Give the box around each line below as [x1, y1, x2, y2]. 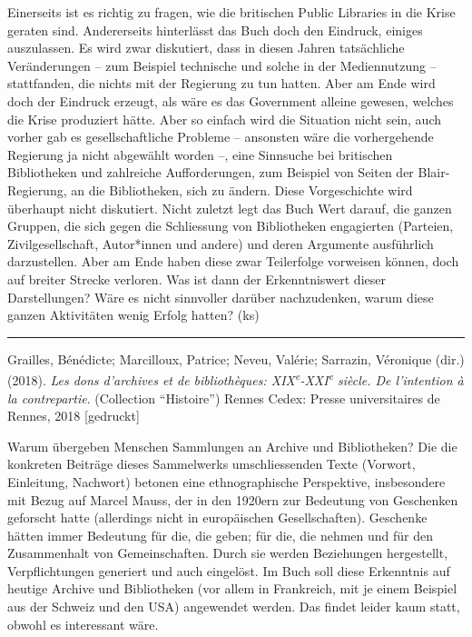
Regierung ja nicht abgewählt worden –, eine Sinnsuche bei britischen [7, 144, 393, 164]
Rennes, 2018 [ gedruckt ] [7, 406, 140, 425]
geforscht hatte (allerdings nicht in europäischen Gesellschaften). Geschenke [7, 508, 428, 527]
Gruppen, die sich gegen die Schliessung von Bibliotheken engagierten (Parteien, [7, 216, 454, 235]
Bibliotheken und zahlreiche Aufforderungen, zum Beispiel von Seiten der [7, 163, 414, 182]
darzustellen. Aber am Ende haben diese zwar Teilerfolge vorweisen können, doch [7, 252, 459, 271]
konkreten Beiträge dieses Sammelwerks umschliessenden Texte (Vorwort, [7, 454, 416, 473]
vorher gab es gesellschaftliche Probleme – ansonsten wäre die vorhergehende [7, 127, 434, 146]
